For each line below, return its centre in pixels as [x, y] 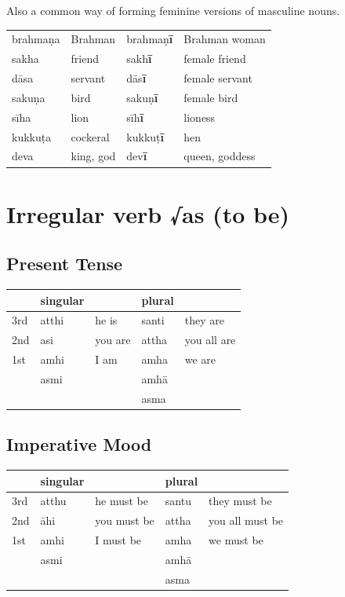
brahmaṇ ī [150, 39]
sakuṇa [29, 97]
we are [200, 359]
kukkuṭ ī [145, 136]
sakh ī [139, 59]
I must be [118, 540]
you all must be [246, 520]
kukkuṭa [32, 136]
